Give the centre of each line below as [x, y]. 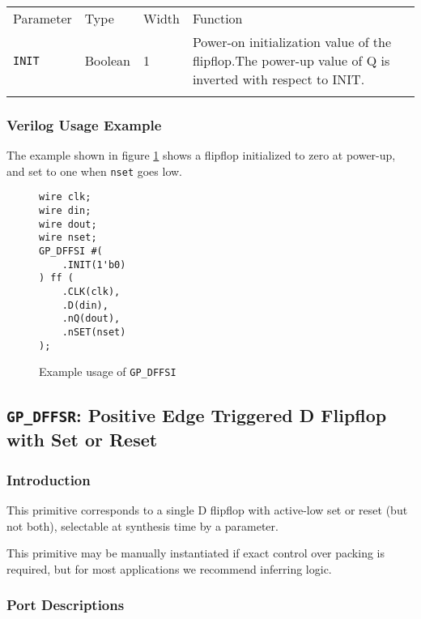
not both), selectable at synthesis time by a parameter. [142, 525]
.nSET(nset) [94, 333]
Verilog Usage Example [84, 124]
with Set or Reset [82, 440]
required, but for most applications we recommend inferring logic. [169, 568]
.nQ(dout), [91, 319]
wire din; [65, 211]
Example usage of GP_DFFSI [108, 371]
